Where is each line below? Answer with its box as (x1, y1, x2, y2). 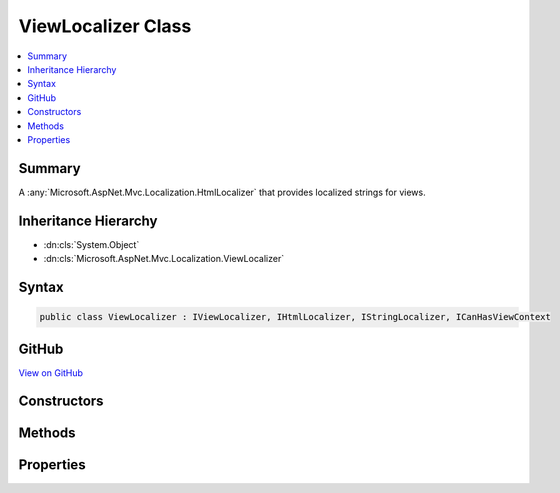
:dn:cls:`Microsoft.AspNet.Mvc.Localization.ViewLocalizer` (43, 253, 285, 265)
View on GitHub (18, 366, 84, 379)
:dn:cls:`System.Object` (43, 238, 140, 250)
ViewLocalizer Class (18, 15, 192, 37)
